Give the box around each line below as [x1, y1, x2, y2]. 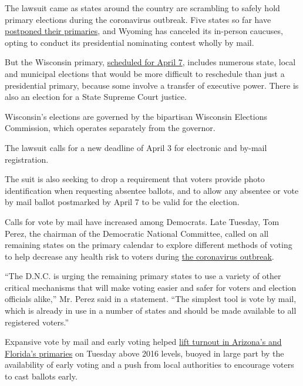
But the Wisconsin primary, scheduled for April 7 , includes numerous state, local [5, 56, 296, 68]
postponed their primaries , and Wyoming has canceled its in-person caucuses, [5, 25, 283, 37]
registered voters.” [5, 315, 69, 328]
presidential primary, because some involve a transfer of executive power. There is [5, 79, 299, 91]
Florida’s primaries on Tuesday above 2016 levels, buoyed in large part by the [5, 347, 284, 359]
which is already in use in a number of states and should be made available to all [5, 304, 297, 317]
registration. [5, 153, 49, 165]
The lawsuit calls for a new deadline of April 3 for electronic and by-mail [5, 141, 267, 153]
